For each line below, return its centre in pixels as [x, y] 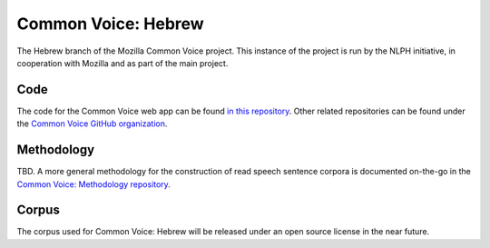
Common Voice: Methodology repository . [94, 184]
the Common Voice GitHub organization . [92, 124]
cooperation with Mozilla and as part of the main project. [122, 63]
